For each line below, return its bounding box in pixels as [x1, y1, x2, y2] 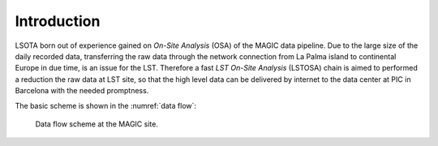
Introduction [15, 12, 101, 30]
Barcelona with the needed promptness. [15, 86, 149, 96]
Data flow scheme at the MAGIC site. [35, 118, 158, 129]
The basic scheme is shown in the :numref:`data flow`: [15, 101, 197, 110]
